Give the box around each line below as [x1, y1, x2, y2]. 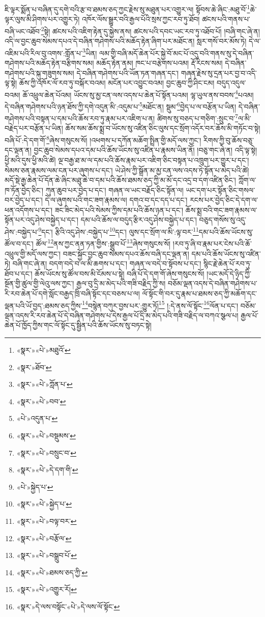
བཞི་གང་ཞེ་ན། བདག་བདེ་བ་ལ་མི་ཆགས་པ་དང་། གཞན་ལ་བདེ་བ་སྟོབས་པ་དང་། [12, 258, 201, 269]
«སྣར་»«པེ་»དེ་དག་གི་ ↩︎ [16, 464, 78, 475]
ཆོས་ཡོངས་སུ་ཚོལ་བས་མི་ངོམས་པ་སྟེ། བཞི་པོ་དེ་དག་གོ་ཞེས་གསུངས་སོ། [35, 268, 204, 278]
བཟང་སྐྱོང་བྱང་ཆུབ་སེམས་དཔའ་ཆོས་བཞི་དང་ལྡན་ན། [63, 248, 189, 259]
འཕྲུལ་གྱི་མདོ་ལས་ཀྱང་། [5, 248, 61, 259]
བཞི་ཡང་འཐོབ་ [5, 25, 41, 36]
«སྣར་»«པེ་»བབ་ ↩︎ [16, 396, 66, 406]
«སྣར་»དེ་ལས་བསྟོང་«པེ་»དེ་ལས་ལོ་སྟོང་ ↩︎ [16, 601, 120, 611]
